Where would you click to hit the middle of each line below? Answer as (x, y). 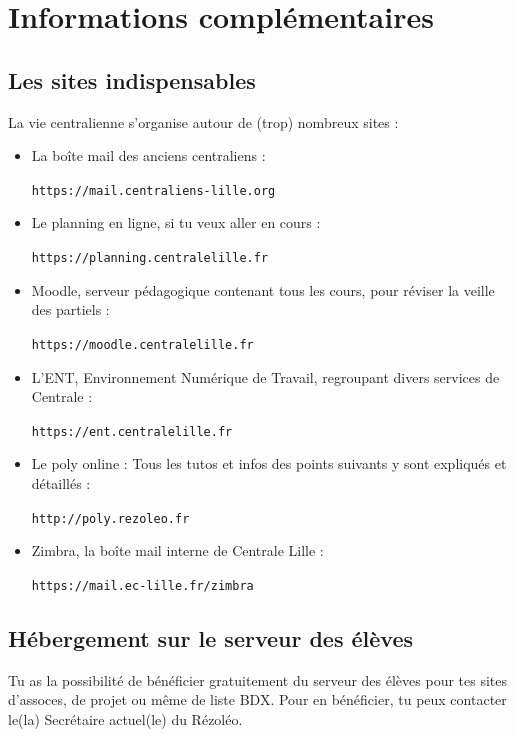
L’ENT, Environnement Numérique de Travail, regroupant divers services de (265, 376)
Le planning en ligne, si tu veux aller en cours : (176, 222)
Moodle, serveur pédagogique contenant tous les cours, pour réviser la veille (263, 289)
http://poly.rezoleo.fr (110, 518)
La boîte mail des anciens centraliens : (148, 155)
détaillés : (61, 482)
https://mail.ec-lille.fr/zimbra (142, 585)
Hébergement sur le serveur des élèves (211, 637)
